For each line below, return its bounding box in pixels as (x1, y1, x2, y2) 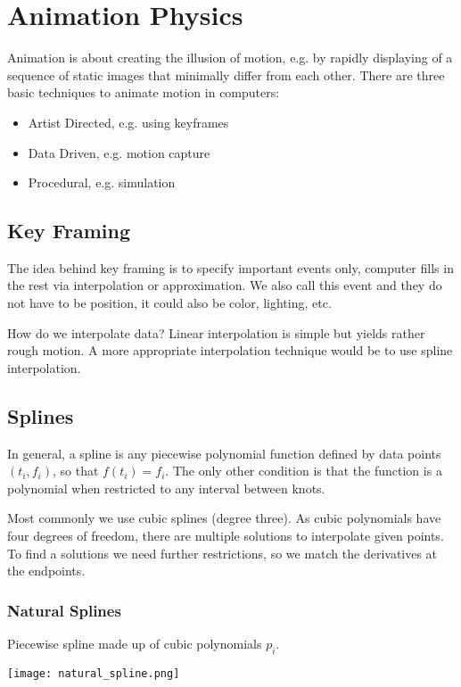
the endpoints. (7, 561, 86, 580)
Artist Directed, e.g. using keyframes (28, 112, 229, 131)
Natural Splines (7, 599, 121, 621)
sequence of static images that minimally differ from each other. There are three (7, 65, 445, 84)
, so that (52, 461, 99, 480)
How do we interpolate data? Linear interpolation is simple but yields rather (7, 323, 425, 342)
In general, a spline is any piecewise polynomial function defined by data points (7, 443, 441, 462)
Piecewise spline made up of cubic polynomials (7, 634, 262, 653)
